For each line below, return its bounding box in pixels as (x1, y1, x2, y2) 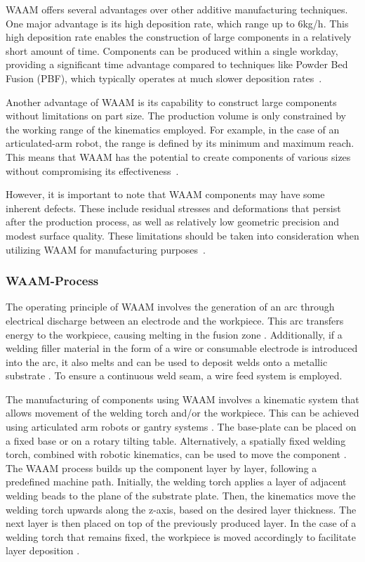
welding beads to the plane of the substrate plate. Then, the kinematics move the (6, 488, 356, 503)
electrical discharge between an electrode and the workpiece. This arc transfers (6, 313, 344, 327)
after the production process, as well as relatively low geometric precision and (6, 214, 340, 229)
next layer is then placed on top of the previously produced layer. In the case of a (6, 516, 357, 530)
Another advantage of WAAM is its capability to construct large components (6, 94, 337, 109)
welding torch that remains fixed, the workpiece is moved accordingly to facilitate (6, 529, 356, 544)
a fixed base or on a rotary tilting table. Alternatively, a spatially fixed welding (6, 433, 346, 447)
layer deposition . (6, 543, 80, 558)
